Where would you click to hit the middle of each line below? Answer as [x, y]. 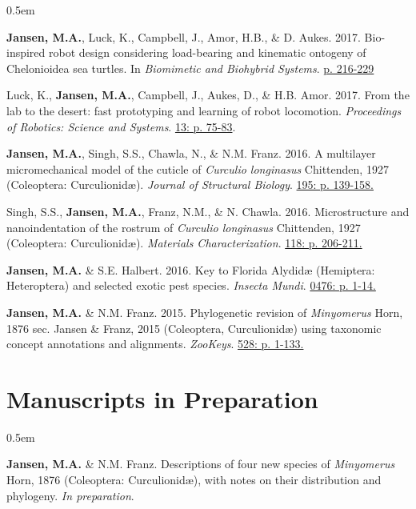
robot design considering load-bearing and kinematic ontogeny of [208, 52]
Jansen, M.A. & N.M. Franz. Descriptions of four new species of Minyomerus [201, 464]
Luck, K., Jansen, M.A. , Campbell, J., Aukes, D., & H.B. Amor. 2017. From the [208, 95]
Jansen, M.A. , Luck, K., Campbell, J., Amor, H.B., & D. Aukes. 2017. [184, 36]
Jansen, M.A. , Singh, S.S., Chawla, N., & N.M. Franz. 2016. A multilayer [191, 153]
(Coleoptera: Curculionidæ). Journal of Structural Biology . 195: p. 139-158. [190, 184]
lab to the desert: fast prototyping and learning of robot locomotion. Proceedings [204, 110]
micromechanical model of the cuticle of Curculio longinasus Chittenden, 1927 [198, 168]
